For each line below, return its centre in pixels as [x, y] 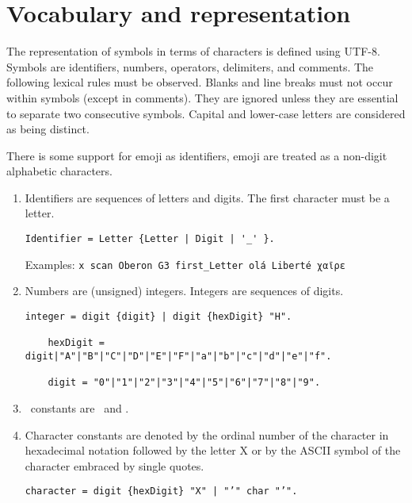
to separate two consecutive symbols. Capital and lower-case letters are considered [206, 113]
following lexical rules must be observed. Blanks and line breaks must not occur [200, 82]
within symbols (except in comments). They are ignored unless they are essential [202, 97]
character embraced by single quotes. [114, 465]
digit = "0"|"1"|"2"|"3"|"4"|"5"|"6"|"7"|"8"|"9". [184, 383]
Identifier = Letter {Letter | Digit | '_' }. [150, 239]
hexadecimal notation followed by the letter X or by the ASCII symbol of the [213, 450]
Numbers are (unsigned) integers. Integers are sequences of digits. [184, 291]
